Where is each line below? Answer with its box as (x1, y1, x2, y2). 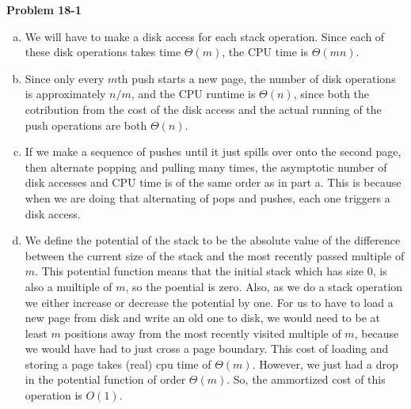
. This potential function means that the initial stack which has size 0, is (35, 263, 387, 279)
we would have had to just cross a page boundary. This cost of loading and (25, 340, 389, 357)
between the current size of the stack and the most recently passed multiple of (25, 247, 405, 263)
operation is (25, 387, 82, 403)
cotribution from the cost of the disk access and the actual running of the (25, 100, 382, 117)
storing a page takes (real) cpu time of (25, 355, 211, 372)
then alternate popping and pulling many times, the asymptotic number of (25, 158, 387, 175)
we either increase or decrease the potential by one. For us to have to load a (25, 293, 394, 310)
